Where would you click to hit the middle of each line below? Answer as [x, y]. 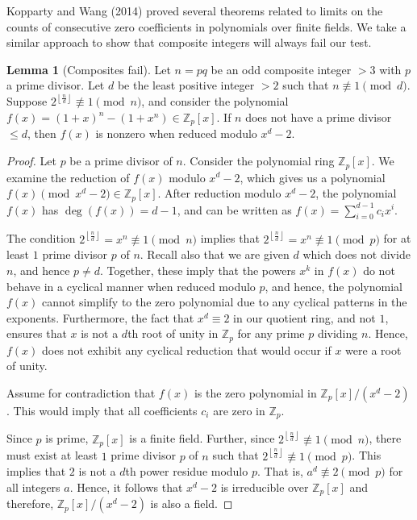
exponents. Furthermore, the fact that [100, 317]
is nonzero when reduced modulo [176, 133]
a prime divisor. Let [56, 85]
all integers [33, 487]
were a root [373, 349]
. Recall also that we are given [215, 254]
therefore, [30, 503]
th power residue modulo [187, 471]
